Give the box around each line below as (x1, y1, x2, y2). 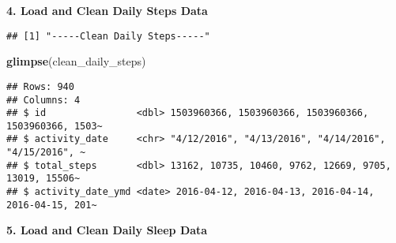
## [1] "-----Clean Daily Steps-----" (6, 30, 210, 42)
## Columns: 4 (6, 94, 81, 106)
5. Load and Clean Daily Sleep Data (6, 222, 208, 238)
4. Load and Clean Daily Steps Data (6, 2, 208, 18)
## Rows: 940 (6, 80, 74, 92)
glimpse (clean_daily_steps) (6, 53, 146, 69)
